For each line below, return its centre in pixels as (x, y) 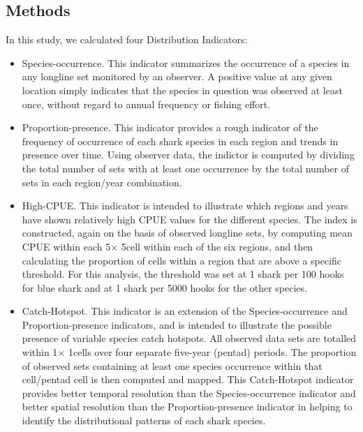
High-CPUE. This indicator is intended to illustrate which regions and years (185, 206)
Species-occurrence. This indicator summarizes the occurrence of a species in (186, 62)
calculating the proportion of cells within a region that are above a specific (182, 260)
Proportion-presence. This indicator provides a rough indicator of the (170, 127)
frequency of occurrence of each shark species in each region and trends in (180, 141)
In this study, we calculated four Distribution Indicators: (127, 39)
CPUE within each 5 (66, 246)
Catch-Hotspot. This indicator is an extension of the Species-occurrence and (185, 311)
